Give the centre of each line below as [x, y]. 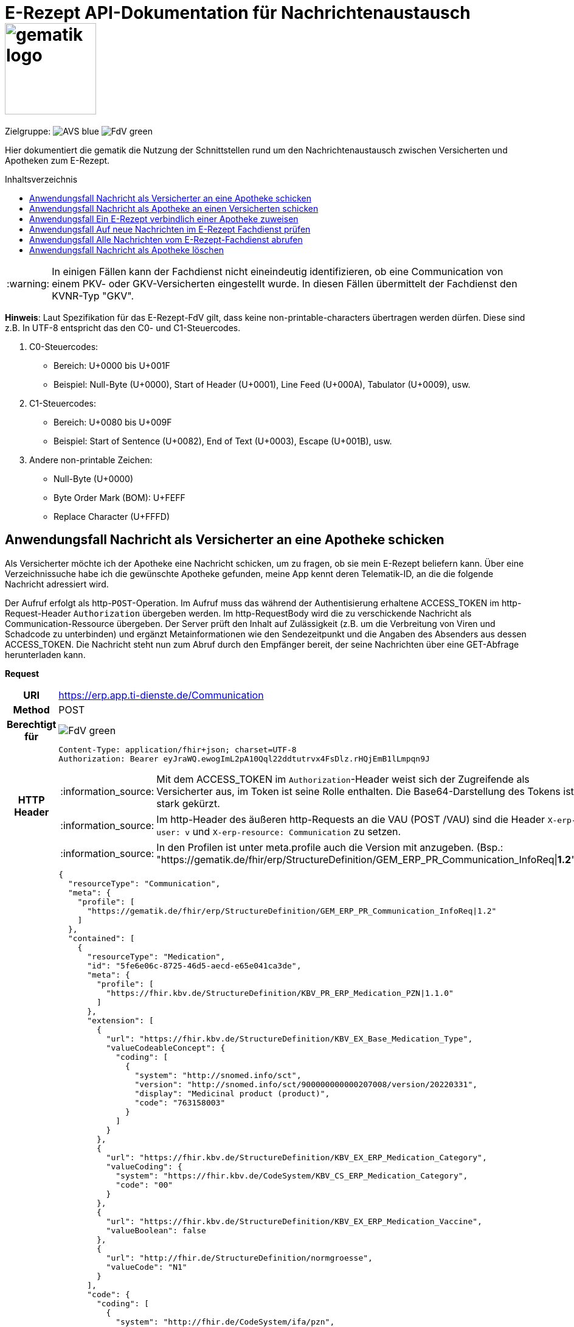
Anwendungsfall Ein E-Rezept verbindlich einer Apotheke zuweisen [164, 219]
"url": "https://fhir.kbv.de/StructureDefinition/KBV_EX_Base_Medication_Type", [289, 1038]
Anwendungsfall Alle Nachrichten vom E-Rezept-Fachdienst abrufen [166, 239]
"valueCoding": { [144, 1166]
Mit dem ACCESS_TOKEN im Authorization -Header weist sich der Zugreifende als [343, 779]
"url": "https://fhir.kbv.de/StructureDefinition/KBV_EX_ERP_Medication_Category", [296, 1157]
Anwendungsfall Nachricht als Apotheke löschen [127, 250]
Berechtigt [32, 724]
